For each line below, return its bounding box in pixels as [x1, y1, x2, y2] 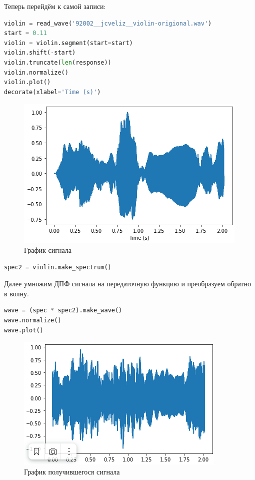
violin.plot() [4, 79, 51, 86]
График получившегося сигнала [24, 466, 120, 476]
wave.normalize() [4, 316, 61, 324]
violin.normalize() [4, 69, 68, 76]
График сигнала [24, 244, 71, 255]
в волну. [4, 288, 29, 298]
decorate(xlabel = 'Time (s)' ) [4, 88, 101, 96]
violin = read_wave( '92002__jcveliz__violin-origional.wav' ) [4, 20, 212, 27]
